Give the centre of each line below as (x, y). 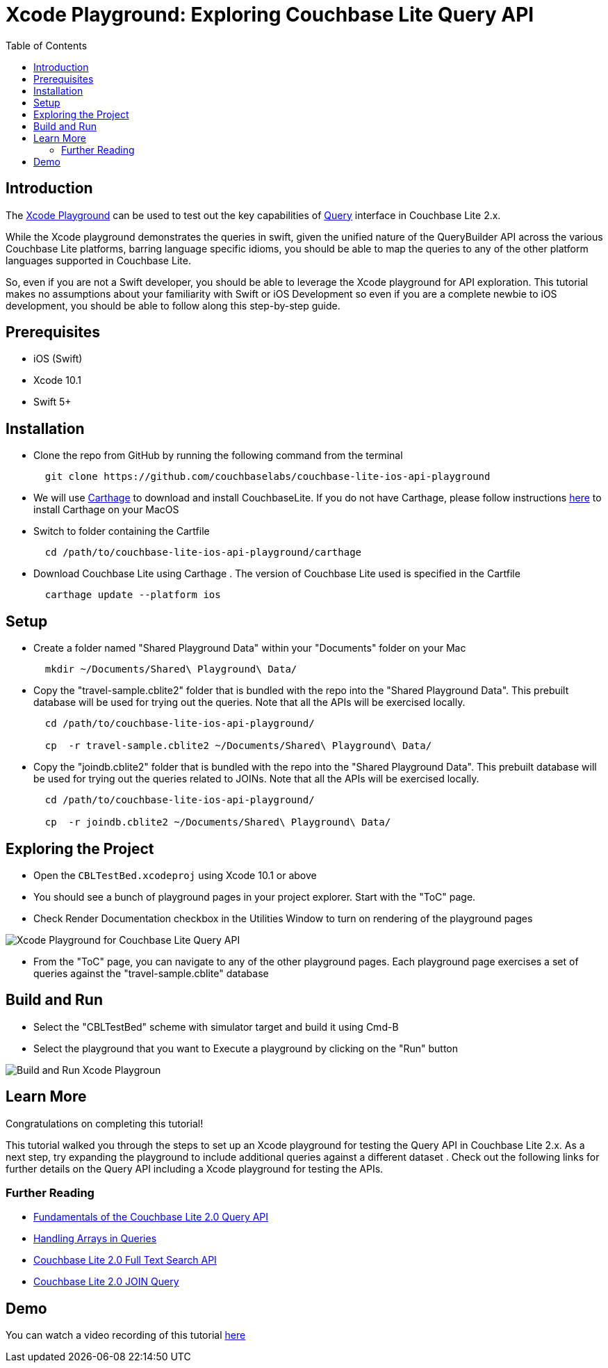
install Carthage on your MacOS (106, 510)
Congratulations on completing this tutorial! (105, 1123)
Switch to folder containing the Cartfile (122, 531)
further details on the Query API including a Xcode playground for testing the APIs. (195, 1168)
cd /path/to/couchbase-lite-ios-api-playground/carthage (203, 553)
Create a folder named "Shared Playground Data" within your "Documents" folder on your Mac (250, 648)
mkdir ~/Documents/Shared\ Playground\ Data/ (171, 669)
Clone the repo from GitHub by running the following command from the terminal (218, 456)
